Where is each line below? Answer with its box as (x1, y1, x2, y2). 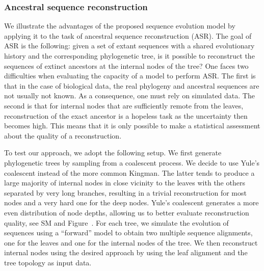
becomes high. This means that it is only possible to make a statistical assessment (4, 120, 260, 131)
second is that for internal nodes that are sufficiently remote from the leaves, (4, 100, 244, 111)
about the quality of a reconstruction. (4, 130, 122, 141)
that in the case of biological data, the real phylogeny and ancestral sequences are (4, 80, 259, 91)
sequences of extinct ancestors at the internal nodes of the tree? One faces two (4, 60, 249, 71)
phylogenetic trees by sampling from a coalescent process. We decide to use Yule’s (4, 157, 260, 168)
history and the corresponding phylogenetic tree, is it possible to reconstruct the (4, 50, 255, 61)
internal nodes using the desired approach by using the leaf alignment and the (4, 247, 248, 258)
